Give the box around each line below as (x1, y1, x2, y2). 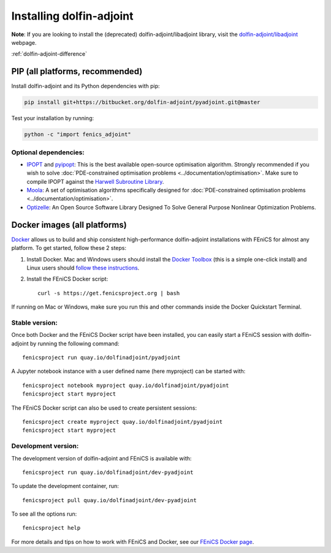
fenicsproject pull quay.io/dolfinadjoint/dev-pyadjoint (22, 497, 197, 503)
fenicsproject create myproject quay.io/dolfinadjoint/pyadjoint (22, 418, 223, 425)
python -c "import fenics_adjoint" (24, 131, 131, 138)
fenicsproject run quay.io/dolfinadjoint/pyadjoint (22, 354, 181, 361)
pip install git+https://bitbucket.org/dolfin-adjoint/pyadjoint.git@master (24, 99, 261, 106)
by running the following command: (29, 340, 120, 347)
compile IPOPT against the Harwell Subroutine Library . (26, 178, 164, 185)
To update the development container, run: (11, 483, 120, 490)
